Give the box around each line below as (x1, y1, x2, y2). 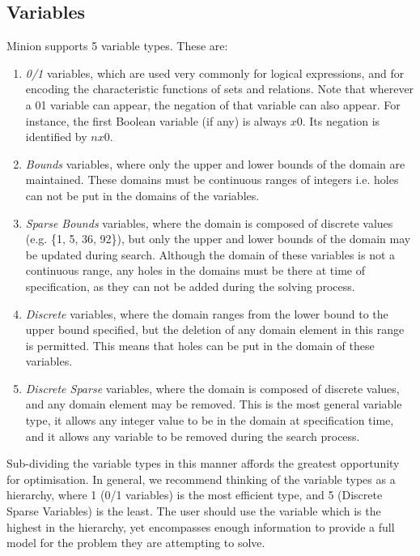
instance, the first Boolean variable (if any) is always (25, 112, 286, 129)
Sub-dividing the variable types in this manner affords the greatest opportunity (6, 455, 400, 472)
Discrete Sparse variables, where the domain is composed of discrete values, (25, 379, 400, 396)
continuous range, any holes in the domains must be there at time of (25, 262, 365, 279)
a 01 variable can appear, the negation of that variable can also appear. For (25, 96, 401, 113)
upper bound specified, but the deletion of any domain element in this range (25, 321, 405, 338)
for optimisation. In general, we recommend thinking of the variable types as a (6, 470, 396, 487)
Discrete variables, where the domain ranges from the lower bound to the (25, 305, 388, 322)
